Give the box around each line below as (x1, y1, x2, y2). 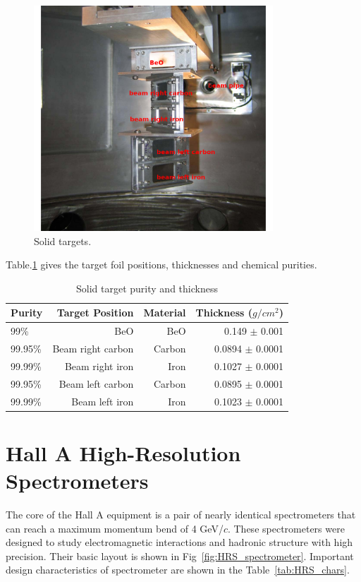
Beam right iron (64, 358, 134, 373)
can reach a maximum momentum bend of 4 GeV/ (6, 521, 224, 535)
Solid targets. (34, 233, 92, 248)
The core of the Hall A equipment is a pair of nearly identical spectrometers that (6, 506, 356, 521)
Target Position (56, 305, 134, 320)
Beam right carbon (52, 341, 134, 356)
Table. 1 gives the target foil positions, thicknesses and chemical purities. (6, 257, 317, 272)
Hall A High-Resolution (6, 438, 241, 467)
